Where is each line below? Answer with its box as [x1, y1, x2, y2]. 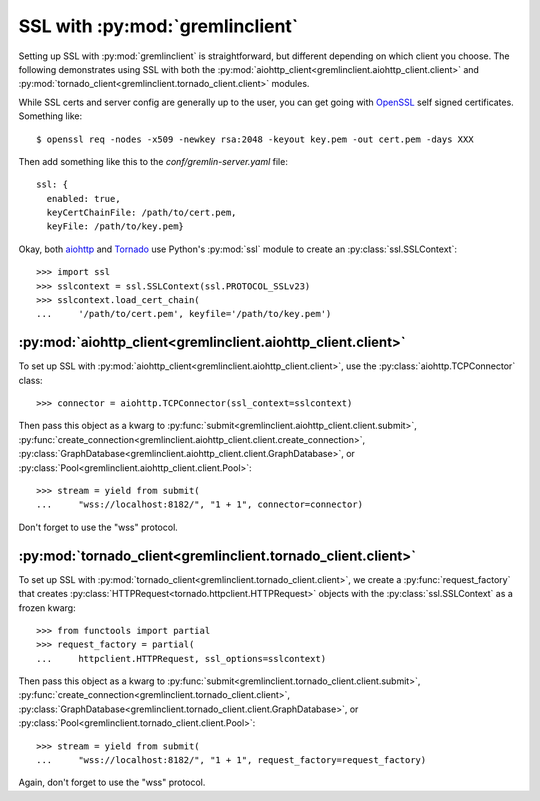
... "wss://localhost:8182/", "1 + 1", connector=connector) [36, 499, 364, 510]
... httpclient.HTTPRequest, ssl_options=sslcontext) [36, 653, 327, 664]
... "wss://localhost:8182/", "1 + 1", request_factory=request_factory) [36, 755, 427, 766]
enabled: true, [46, 193, 121, 204]
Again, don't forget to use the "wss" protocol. [18, 776, 206, 789]
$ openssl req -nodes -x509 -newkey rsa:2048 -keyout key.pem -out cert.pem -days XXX [36, 133, 474, 145]
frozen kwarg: [18, 601, 76, 614]
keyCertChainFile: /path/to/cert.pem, [46, 207, 237, 219]
